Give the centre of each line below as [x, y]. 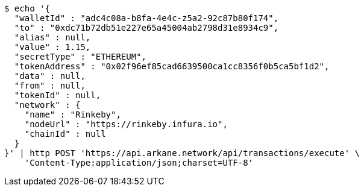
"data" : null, [50, 76]
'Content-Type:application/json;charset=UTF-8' [139, 163]
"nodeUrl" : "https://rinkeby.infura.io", [126, 124]
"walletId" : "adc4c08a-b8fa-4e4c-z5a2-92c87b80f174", [146, 18]
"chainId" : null [65, 134]
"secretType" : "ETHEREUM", [80, 57]
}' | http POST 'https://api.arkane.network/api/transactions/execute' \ [182, 153]
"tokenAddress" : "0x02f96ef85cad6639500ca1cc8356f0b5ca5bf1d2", [172, 66]
